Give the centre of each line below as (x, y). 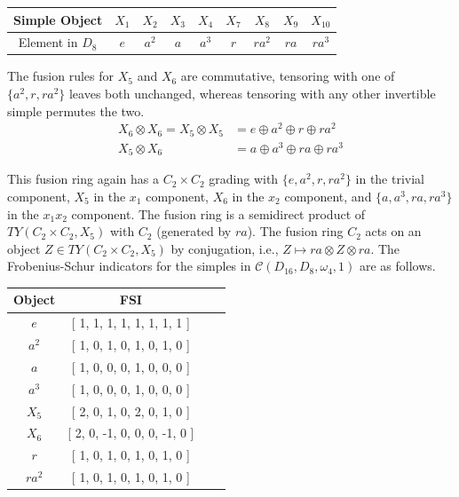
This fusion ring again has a (83, 179)
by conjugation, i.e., (225, 248)
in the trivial (390, 179)
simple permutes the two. (76, 110)
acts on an (393, 231)
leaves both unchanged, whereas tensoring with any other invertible (252, 94)
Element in (48, 42)
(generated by (194, 231)
